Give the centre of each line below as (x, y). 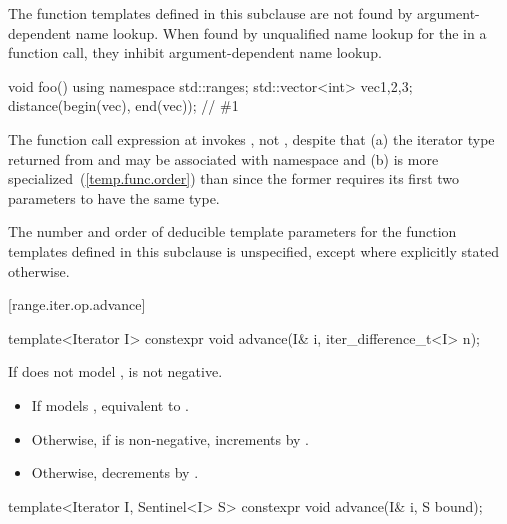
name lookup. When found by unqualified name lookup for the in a (281, 32)
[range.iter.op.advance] (77, 304)
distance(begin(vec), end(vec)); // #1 (123, 105)
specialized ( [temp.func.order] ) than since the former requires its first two (234, 178)
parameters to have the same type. (114, 197)
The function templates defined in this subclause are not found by (210, 13)
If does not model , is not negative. (115, 371)
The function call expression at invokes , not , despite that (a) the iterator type (251, 138)
